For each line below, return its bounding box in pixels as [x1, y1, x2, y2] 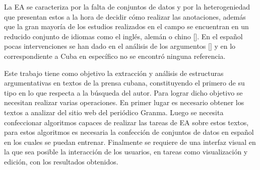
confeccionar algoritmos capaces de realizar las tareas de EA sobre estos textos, [4, 117, 249, 127]
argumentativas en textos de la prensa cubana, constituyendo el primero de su [4, 77, 245, 88]
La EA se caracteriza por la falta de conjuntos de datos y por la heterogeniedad [4, 2, 250, 12]
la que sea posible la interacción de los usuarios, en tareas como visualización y [4, 146, 248, 157]
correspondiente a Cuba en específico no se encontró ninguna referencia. [4, 50, 226, 61]
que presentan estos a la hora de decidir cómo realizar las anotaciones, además [4, 11, 246, 22]
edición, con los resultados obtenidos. [4, 156, 118, 166]
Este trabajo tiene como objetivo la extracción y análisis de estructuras [4, 67, 224, 78]
